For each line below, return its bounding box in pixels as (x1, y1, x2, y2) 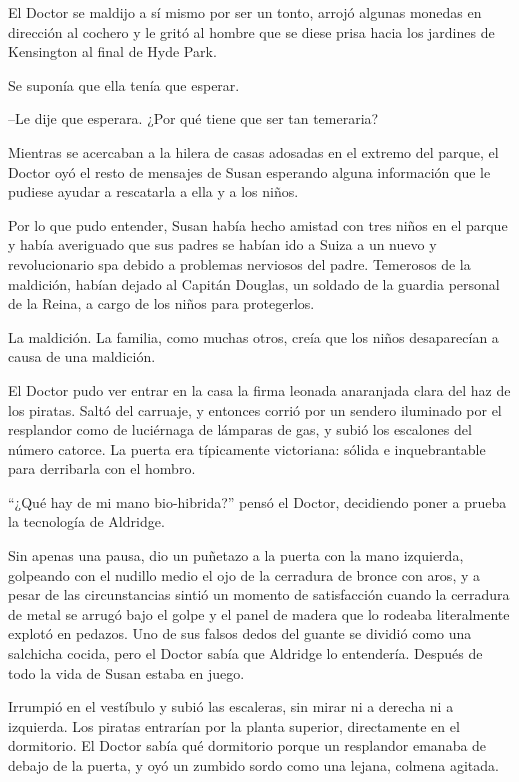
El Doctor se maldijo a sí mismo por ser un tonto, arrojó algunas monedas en (8, 2, 482, 22)
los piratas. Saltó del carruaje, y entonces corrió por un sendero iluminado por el (8, 399, 502, 420)
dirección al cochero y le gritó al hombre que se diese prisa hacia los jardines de (8, 21, 495, 42)
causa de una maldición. (8, 346, 156, 367)
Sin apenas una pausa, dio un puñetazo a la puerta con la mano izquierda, (8, 545, 464, 566)
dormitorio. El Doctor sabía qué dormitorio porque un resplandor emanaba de (8, 735, 487, 756)
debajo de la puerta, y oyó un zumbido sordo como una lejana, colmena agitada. (8, 755, 499, 775)
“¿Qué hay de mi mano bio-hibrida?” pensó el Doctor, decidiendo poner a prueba (8, 491, 507, 512)
